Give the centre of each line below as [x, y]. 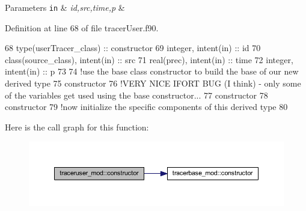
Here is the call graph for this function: [77, 127]
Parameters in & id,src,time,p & [65, 7]
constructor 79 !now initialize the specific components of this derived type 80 [146, 107]
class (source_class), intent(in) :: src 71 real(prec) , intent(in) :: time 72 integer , [149, 59]
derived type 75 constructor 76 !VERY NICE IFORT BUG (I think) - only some [153, 83]
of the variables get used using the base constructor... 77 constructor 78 [136, 95]
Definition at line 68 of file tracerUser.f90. [82, 27]
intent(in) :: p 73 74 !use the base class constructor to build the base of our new [152, 71]
